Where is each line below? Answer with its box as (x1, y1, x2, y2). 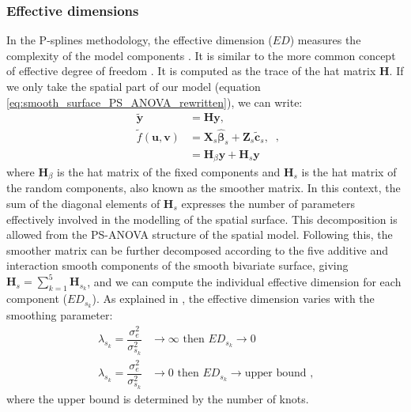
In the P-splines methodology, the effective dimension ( (6, 32, 273, 48)
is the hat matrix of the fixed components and (57, 163, 281, 180)
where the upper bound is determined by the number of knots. (6, 390, 309, 406)
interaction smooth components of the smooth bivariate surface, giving (6, 257, 349, 274)
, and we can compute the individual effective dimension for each (87, 273, 402, 289)
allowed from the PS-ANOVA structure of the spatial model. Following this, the (6, 226, 393, 243)
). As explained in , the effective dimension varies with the (92, 290, 375, 307)
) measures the (289, 32, 361, 48)
